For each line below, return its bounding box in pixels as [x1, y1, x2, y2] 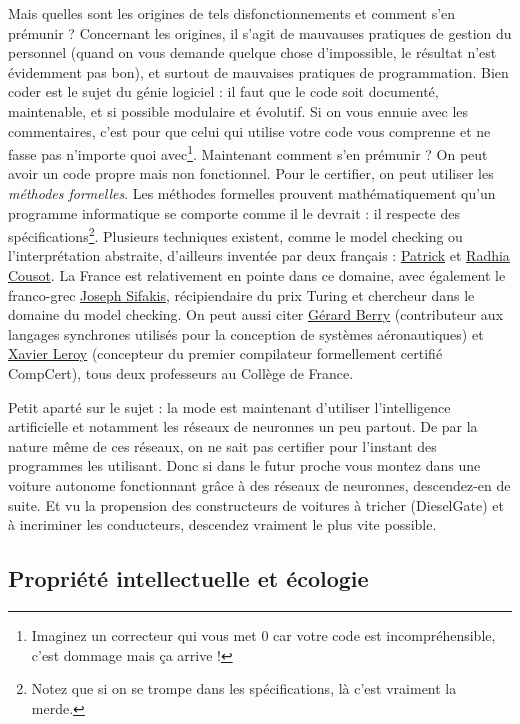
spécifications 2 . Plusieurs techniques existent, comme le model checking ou [8, 223, 463, 246]
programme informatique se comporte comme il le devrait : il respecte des [8, 202, 460, 223]
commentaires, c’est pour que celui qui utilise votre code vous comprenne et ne [8, 120, 491, 141]
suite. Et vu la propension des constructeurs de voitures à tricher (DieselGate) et [8, 494, 504, 515]
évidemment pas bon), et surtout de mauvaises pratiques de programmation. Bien [8, 61, 509, 82]
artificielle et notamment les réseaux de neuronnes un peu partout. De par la [8, 416, 478, 437]
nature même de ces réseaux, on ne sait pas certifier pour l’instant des [8, 435, 437, 456]
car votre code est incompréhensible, [273, 624, 496, 645]
